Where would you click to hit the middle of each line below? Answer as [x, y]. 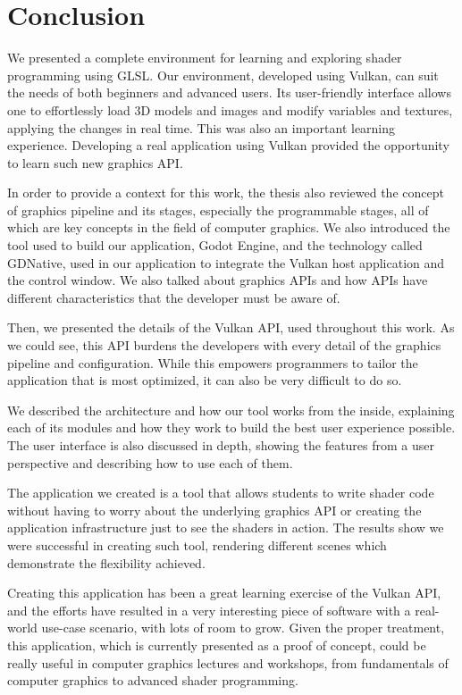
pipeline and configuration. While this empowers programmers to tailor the [213, 362]
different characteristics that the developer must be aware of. [174, 297]
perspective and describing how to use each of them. [150, 462]
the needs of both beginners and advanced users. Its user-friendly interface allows [229, 92]
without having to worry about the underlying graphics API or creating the [214, 510]
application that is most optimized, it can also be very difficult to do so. [205, 380]
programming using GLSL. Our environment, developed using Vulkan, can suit [223, 75]
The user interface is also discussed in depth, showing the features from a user [221, 445]
